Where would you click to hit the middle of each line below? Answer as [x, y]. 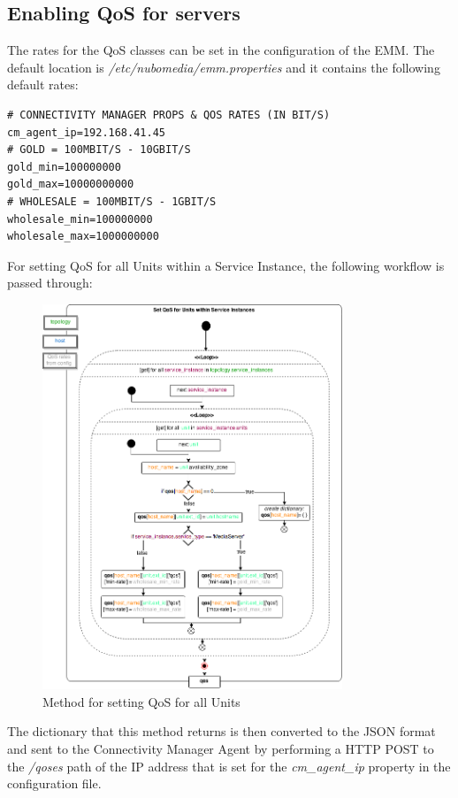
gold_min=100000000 [64, 167]
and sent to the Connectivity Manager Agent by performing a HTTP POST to [221, 749]
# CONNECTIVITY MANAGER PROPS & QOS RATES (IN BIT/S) [169, 115]
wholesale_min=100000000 [80, 219]
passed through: [50, 283]
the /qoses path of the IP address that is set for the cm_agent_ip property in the [229, 766]
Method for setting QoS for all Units [141, 701]
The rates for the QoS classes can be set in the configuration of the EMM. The [221, 50]
